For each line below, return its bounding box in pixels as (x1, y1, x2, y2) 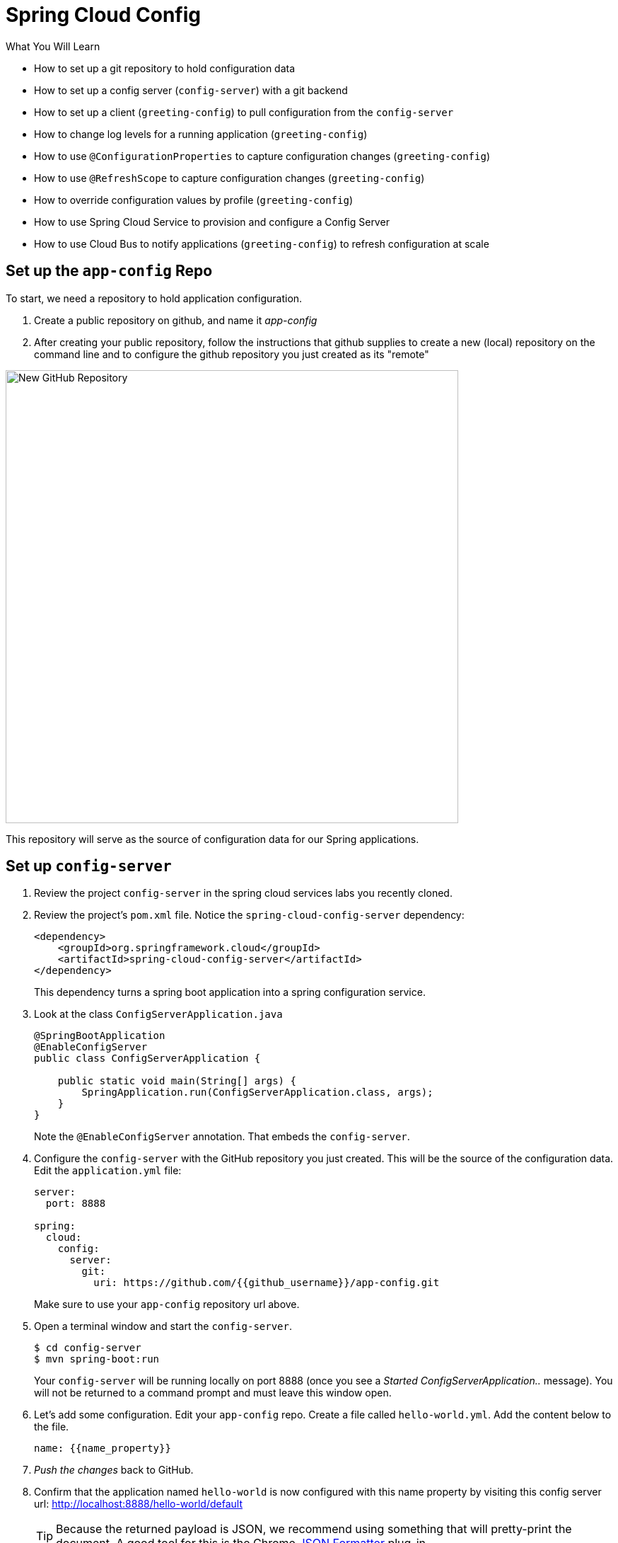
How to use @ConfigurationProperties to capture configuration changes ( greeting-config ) (34, 149, 491, 162)
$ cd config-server (34, 1342, 141, 1354)
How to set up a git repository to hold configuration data (34, 62, 296, 74)
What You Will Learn (6, 40, 100, 52)
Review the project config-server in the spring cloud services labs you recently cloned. (34, 887, 453, 900)
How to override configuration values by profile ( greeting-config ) (34, 193, 354, 206)
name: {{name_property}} (34, 1442, 171, 1455)
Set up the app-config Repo (6, 262, 213, 280)
